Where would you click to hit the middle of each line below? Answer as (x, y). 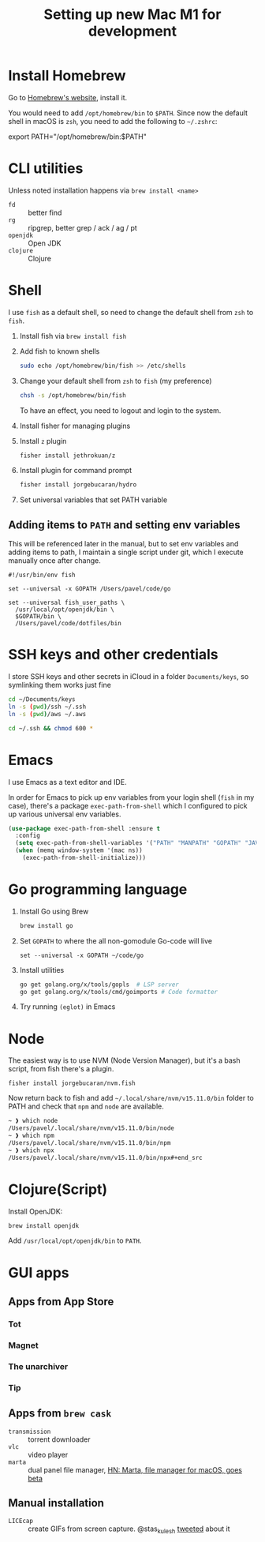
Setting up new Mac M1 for (132, 15)
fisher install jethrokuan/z (67, 456)
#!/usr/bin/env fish (42, 575)
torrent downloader (59, 1439)
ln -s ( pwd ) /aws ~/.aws (47, 714)
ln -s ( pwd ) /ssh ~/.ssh (47, 707)
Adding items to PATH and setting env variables (124, 525)
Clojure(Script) (58, 1189)
